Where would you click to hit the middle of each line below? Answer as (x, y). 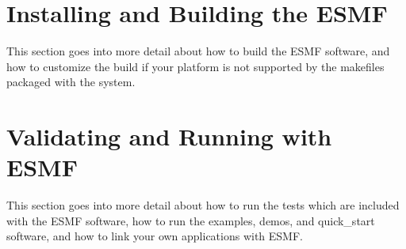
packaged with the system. (71, 82)
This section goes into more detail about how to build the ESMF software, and (198, 51)
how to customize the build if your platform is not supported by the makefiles (195, 66)
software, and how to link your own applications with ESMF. (155, 236)
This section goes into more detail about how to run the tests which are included (203, 205)
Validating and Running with (169, 136)
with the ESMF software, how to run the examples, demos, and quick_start (191, 220)
